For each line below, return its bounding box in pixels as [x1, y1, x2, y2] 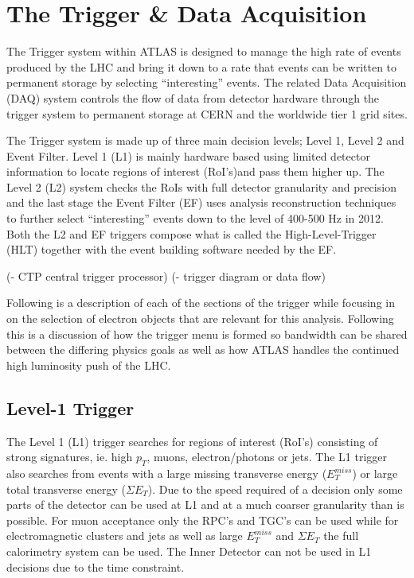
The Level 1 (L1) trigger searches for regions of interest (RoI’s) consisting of [6, 433, 378, 449]
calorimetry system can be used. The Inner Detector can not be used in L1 [6, 542, 372, 559]
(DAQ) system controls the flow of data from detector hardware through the [6, 89, 380, 106]
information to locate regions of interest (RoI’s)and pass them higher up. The [6, 163, 385, 180]
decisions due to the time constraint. [6, 558, 185, 575]
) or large [352, 465, 398, 481]
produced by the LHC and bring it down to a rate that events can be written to [6, 58, 397, 75]
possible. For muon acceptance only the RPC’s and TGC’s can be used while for [6, 511, 399, 528]
